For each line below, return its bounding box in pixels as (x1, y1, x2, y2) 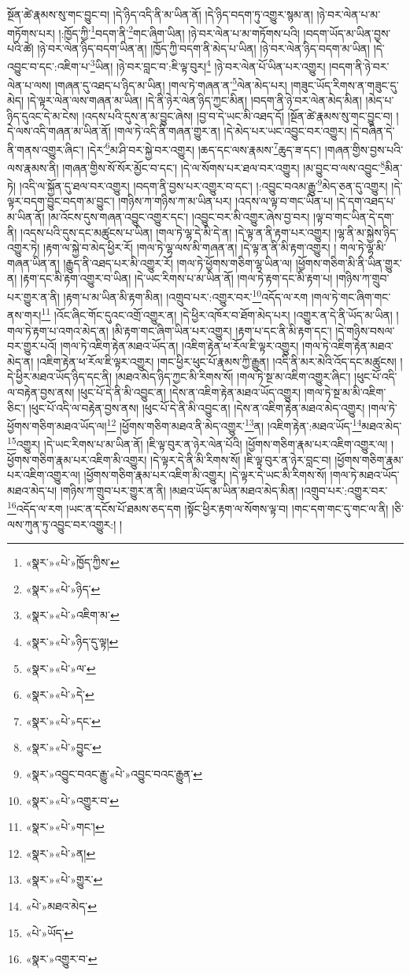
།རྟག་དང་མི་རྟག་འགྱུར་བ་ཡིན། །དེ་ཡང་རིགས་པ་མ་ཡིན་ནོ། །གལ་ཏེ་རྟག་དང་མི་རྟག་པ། (20, 270, 333, 286)
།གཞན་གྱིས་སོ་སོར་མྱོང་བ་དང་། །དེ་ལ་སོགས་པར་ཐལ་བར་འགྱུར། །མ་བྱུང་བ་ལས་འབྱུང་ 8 (62, 157, 386, 175)
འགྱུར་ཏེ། (7, 239, 40, 256)
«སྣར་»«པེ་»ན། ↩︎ (25, 844, 96, 861)
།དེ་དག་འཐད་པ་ (336, 193, 396, 209)
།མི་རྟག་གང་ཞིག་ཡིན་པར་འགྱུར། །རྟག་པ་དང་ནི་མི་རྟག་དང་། (112, 322, 332, 338)
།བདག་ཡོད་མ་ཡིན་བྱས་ (303, 24, 391, 41)
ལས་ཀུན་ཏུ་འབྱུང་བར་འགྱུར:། (7, 515, 116, 532)
